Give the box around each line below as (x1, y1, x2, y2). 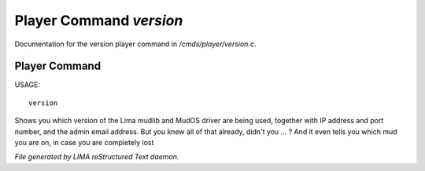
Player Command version (14, 12, 183, 29)
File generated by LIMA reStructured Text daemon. (14, 152, 179, 162)
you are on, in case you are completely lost (14, 138, 154, 147)
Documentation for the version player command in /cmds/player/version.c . (14, 39, 257, 49)
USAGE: (14, 80, 41, 89)
